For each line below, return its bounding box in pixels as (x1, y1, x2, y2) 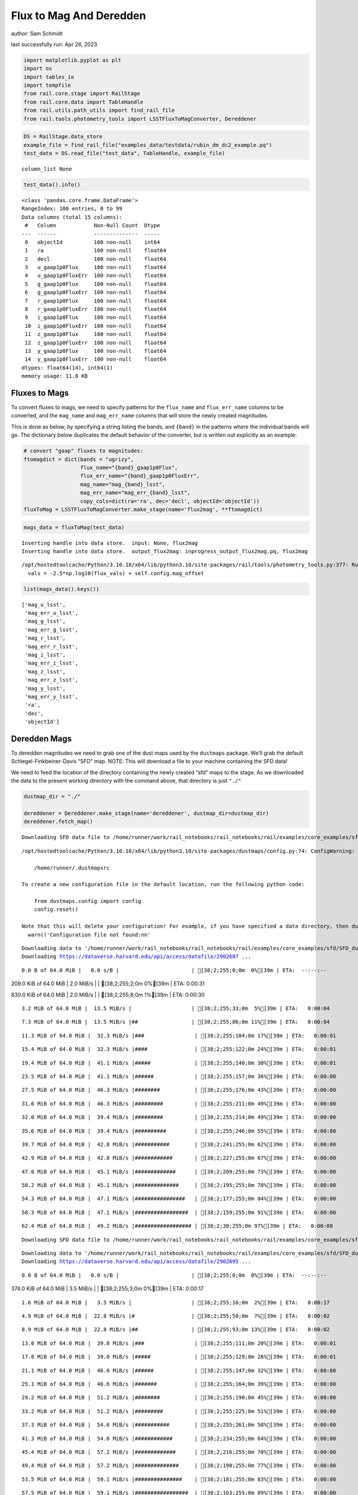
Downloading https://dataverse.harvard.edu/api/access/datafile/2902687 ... (21, 953, 252, 960)
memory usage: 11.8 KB (21, 373, 88, 380)
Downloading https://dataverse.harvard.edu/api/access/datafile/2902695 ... (21, 1258, 252, 1265)
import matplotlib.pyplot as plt (23, 57, 122, 63)
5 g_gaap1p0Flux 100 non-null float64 (24, 280, 166, 287)
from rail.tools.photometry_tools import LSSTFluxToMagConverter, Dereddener (23, 115, 257, 122)
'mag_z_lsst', (24, 668, 66, 675)
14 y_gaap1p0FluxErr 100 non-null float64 (24, 356, 166, 363)
